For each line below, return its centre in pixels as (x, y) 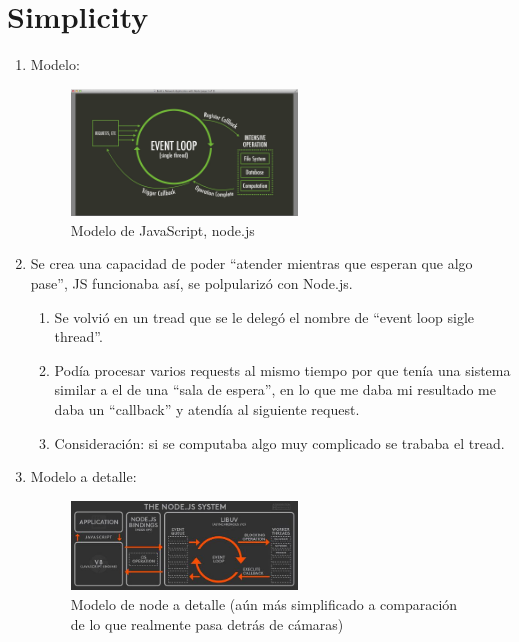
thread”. (78, 336)
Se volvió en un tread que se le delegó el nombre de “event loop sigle (264, 316)
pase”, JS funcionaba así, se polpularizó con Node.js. (191, 283)
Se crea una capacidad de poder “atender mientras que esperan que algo (251, 263)
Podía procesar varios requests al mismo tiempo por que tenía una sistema (282, 369)
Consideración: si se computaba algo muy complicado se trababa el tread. (279, 442)
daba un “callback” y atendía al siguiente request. (207, 409)
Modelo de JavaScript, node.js (162, 229)
